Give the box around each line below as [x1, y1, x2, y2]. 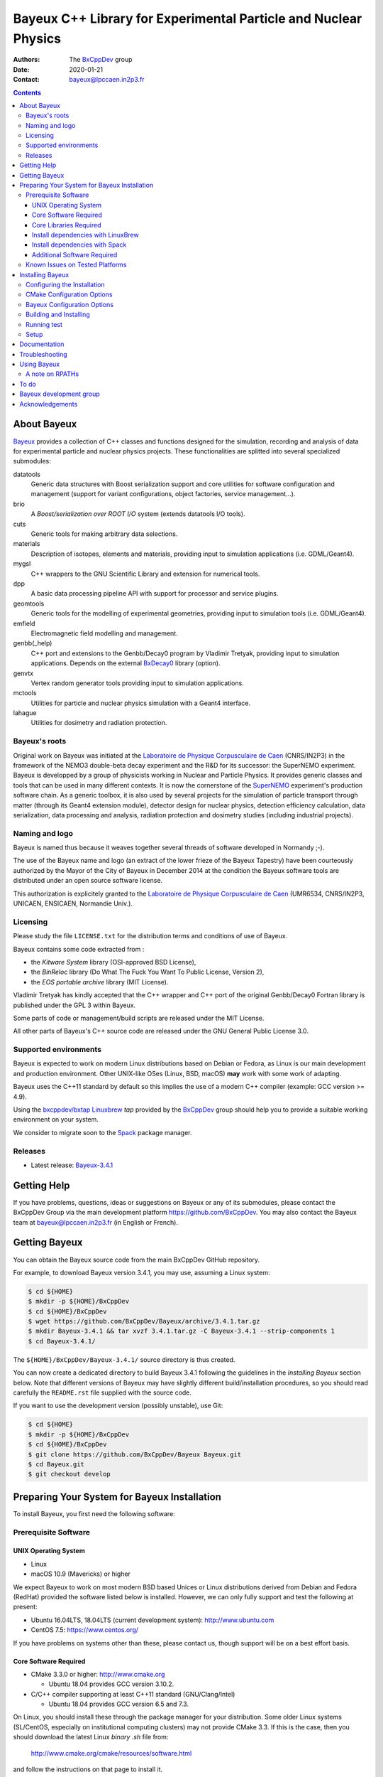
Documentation [19, 340, 65, 348]
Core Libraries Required [32, 220, 102, 229]
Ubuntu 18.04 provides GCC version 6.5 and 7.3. [48, 1700, 189, 1709]
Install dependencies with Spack [32, 240, 127, 249]
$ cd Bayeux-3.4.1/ [28, 1337, 96, 1345]
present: [13, 1603, 38, 1611]
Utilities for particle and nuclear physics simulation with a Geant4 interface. [30, 699, 251, 707]
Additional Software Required [32, 250, 118, 259]
